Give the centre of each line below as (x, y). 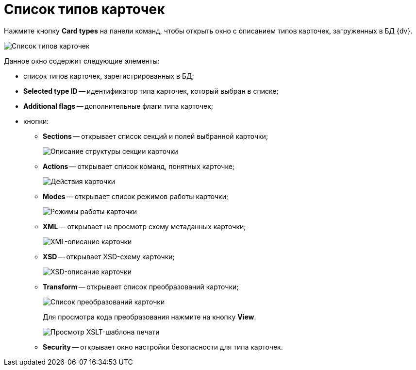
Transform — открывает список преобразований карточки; (141, 286)
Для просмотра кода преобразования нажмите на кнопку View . (150, 317)
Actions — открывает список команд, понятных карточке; (139, 166)
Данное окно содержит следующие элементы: (82, 61)
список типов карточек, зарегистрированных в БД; (109, 76)
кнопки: (36, 121)
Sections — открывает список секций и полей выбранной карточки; (156, 136)
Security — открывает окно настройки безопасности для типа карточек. (163, 347)
